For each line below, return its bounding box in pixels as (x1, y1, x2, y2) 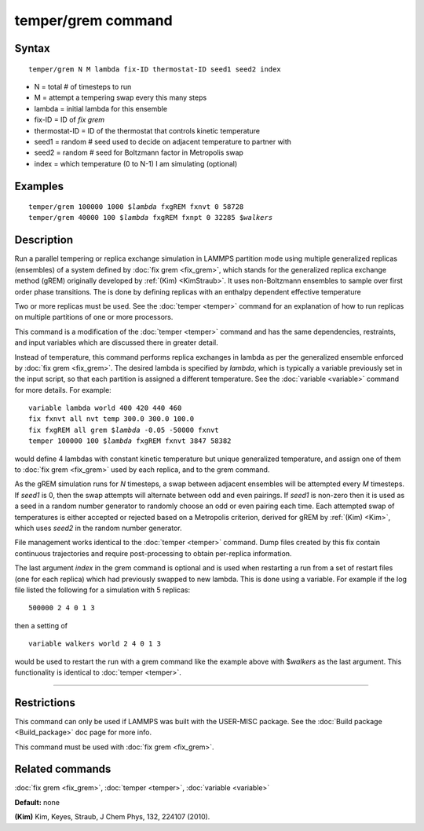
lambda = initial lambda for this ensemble (34, 104, 168, 113)
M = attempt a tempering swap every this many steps (34, 93, 207, 102)
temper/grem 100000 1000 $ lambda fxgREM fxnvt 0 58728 (28, 203, 244, 211)
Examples (14, 179, 64, 192)
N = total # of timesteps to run (34, 82, 132, 91)
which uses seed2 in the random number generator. (14, 523, 182, 533)
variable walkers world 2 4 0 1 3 (28, 639, 161, 648)
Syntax (14, 42, 50, 55)
